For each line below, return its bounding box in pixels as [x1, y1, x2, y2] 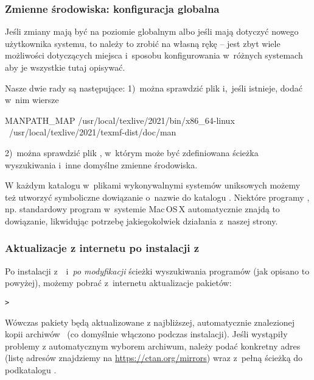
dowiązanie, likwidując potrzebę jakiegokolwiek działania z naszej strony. [5, 214, 278, 227]
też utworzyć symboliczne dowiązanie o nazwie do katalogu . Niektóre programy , [5, 190, 310, 203]
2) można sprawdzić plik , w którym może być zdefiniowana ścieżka [5, 146, 259, 159]
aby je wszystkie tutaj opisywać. [5, 61, 125, 73]
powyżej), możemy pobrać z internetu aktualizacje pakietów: [5, 276, 232, 289]
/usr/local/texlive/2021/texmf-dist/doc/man [9, 126, 176, 138]
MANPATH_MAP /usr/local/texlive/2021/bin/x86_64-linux [5, 113, 235, 126]
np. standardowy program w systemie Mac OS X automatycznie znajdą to [5, 203, 280, 215]
